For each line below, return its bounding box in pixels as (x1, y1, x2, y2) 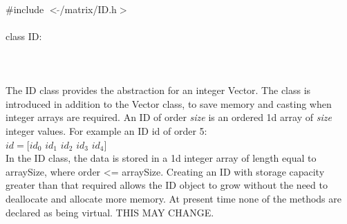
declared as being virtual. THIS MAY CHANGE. (6, 205, 214, 219)
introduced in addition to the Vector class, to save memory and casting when (6, 96, 332, 111)
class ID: (6, 28, 42, 43)
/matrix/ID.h (59, 1, 117, 16)
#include (6, 1, 44, 16)
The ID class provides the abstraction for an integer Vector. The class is (6, 83, 311, 97)
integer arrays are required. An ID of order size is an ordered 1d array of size (6, 110, 332, 124)
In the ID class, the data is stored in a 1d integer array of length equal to (6, 151, 317, 165)
